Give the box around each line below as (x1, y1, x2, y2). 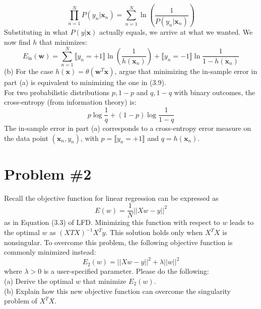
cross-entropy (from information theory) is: (4, 97, 137, 107)
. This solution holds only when (105, 227, 203, 238)
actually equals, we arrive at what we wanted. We (99, 26, 253, 37)
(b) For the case (4, 66, 53, 76)
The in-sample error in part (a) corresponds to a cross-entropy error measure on (4, 123, 251, 133)
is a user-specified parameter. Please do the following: (43, 266, 209, 276)
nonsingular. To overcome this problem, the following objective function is (4, 237, 233, 247)
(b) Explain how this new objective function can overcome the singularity (4, 285, 231, 296)
